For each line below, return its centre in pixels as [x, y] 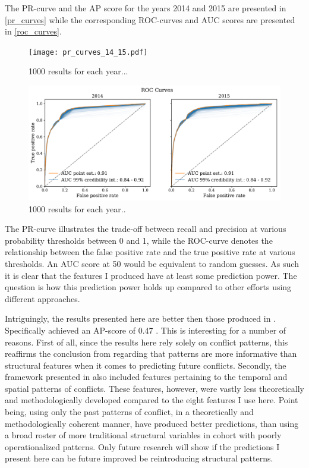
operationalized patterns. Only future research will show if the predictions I [142, 446]
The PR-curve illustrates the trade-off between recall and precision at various [146, 229]
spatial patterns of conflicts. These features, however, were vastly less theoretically [154, 388]
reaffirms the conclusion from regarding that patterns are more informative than [151, 354]
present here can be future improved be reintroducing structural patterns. [139, 458]
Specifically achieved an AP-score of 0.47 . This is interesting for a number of [146, 330]
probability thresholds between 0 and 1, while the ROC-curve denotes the [139, 240]
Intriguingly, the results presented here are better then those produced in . [141, 318]
